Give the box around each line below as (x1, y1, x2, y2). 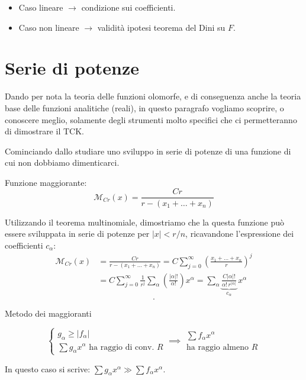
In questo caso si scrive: (5, 362, 91, 375)
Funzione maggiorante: (5, 176, 87, 188)
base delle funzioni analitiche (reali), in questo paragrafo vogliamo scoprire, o (5, 101, 284, 114)
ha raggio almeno (186, 343, 249, 352)
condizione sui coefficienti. (81, 1, 176, 13)
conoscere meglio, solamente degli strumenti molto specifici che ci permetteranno (5, 113, 297, 125)
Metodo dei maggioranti (5, 307, 92, 319)
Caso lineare (18, 1, 63, 13)
